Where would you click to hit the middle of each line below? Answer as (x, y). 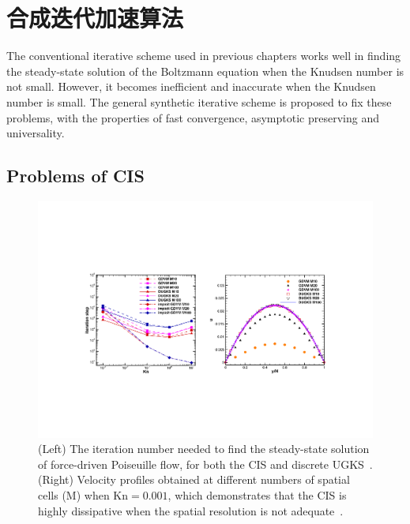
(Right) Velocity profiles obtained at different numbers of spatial (194, 479)
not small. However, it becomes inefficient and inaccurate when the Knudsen (191, 86)
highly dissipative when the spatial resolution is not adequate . (191, 510)
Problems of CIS (75, 176)
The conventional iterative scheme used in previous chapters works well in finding (204, 56)
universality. (36, 133)
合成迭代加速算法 (95, 18)
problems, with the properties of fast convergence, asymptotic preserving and (193, 117)
